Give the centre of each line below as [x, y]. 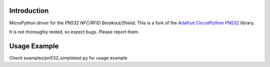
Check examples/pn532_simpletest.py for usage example [68, 58]
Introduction [29, 11]
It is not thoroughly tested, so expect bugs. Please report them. [74, 32]
